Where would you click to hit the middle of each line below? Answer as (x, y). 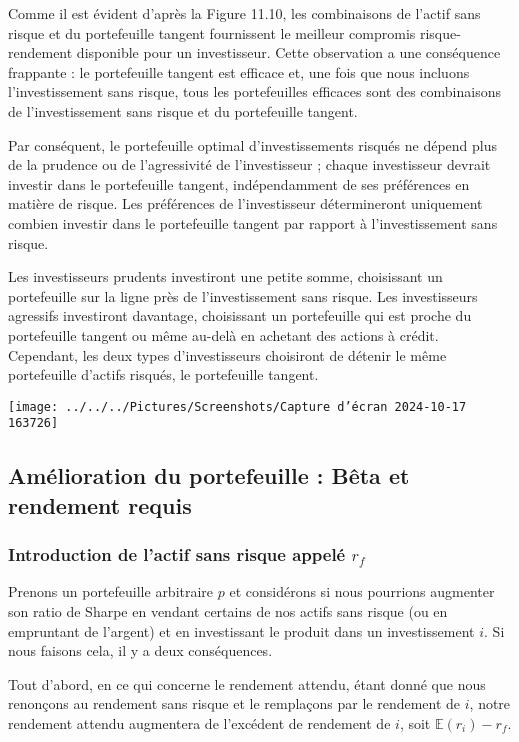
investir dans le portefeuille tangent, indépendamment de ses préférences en (239, 183)
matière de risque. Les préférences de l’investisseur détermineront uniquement (245, 203)
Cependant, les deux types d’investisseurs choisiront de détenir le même (227, 354)
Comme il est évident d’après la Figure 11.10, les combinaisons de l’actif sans (244, 13)
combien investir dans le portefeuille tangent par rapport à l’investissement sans (253, 222)
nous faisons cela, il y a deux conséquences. (140, 650)
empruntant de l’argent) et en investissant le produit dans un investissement (241, 630)
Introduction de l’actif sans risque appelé (177, 554)
